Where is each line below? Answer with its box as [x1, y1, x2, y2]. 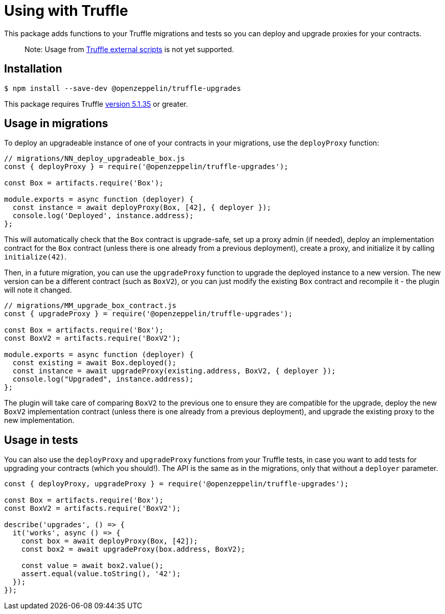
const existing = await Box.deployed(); [12, 359, 177, 367]
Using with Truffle [4, 2, 128, 19]
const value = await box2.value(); [21, 561, 163, 570]
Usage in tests [4, 433, 78, 446]
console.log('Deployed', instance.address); [12, 211, 194, 220]
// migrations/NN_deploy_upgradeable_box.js [4, 154, 185, 163]
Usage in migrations [4, 117, 108, 130]
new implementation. [4, 416, 75, 425]
